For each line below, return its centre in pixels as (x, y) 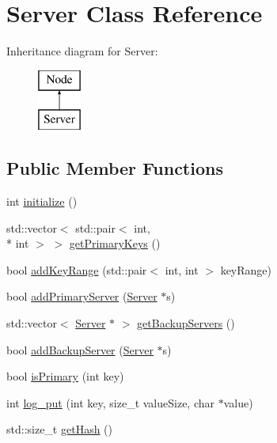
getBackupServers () (186, 323)
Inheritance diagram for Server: (82, 51)
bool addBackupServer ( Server (80, 349)
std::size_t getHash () (60, 429)
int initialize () (42, 201)
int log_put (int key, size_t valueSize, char (111, 402)
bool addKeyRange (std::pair (77, 269)
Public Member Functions (115, 168)
